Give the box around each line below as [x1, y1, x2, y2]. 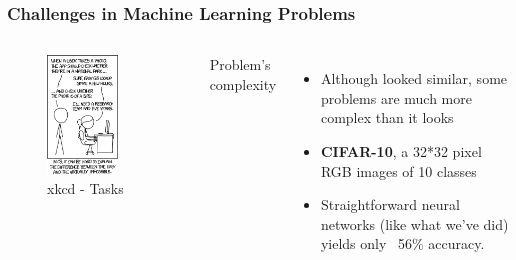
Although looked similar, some [320, 68, 508, 89]
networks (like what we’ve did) [320, 213, 509, 234]
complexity [209, 73, 277, 94]
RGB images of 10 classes [320, 160, 477, 181]
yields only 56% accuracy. [320, 233, 485, 254]
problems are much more [320, 87, 472, 108]
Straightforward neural [320, 194, 460, 215]
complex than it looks [320, 107, 454, 128]
